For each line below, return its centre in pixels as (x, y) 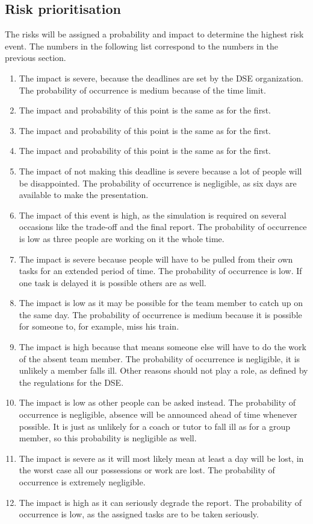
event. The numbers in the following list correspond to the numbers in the (141, 46)
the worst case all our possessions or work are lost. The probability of (147, 470)
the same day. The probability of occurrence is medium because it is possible (160, 314)
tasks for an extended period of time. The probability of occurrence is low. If (160, 271)
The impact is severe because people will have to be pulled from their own (156, 259)
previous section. (36, 58)
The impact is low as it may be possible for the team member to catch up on (161, 303)
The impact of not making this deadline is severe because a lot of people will (160, 171)
